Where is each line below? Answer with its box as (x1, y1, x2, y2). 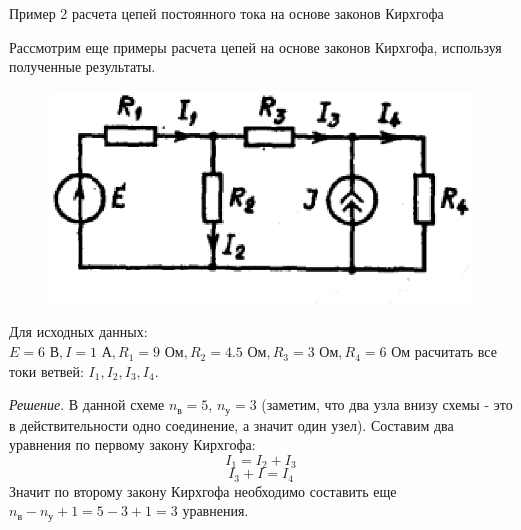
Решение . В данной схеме (9, 394, 165, 415)
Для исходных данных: (9, 321, 148, 342)
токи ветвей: (9, 360, 84, 381)
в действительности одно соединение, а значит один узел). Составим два (9, 414, 454, 435)
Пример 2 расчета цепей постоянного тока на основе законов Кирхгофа (9, 3, 444, 23)
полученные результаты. (9, 56, 156, 77)
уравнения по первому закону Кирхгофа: (9, 434, 256, 455)
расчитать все (414, 341, 497, 362)
